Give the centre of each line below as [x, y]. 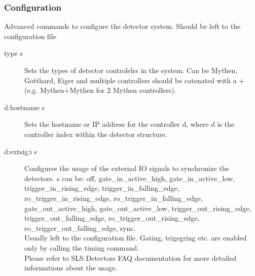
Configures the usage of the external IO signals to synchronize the [127, 168]
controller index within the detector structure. [96, 134]
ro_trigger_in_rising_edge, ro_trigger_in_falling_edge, [114, 198]
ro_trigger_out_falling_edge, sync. [80, 228]
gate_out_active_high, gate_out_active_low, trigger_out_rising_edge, [138, 208]
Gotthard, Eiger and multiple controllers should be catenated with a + [135, 80]
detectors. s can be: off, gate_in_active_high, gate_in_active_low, [130, 178]
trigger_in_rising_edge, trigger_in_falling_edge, [102, 188]
